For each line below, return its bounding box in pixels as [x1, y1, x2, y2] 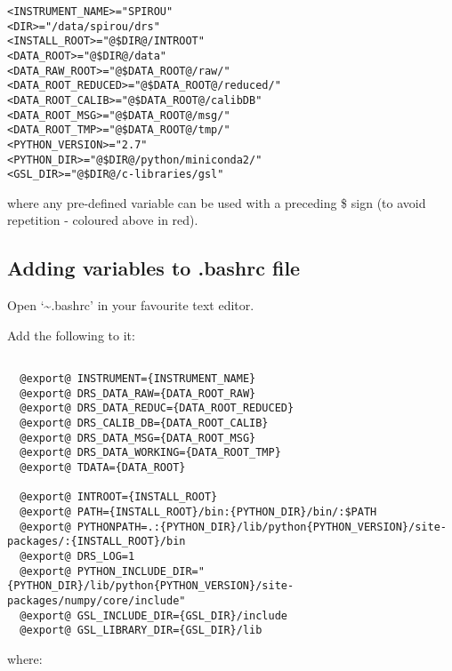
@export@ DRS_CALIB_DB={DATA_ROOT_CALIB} [20, 417, 269, 430]
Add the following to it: [7, 325, 135, 344]
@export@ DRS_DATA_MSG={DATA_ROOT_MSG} [20, 431, 256, 444]
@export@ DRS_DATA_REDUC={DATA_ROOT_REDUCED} [20, 402, 295, 415]
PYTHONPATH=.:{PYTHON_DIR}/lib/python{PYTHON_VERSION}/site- [77, 520, 447, 533]
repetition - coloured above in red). [7, 211, 198, 229]
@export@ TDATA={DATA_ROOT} [20, 461, 186, 475]
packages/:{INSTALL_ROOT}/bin [7, 535, 186, 548]
